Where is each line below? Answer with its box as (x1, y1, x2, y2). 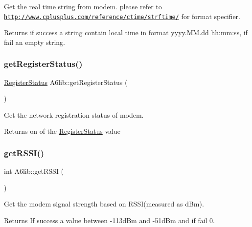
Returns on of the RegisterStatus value (4, 126, 120, 136)
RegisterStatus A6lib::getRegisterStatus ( (4, 77, 128, 87)
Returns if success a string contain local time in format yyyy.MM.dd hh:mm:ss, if (4, 27, 248, 38)
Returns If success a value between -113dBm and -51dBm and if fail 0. (4, 215, 215, 226)
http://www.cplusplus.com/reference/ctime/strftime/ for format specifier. (4, 11, 240, 21)
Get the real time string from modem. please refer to (4, 1, 162, 11)
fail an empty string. (4, 37, 65, 47)
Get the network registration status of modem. (4, 109, 144, 120)
